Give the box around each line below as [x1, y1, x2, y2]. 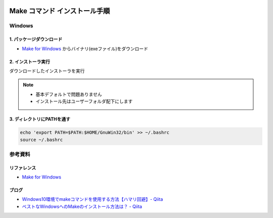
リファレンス [9, 165, 36, 171]
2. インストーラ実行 [9, 58, 51, 64]
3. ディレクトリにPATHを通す [9, 116, 71, 122]
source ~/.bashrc [20, 137, 63, 142]
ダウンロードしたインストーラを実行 [9, 67, 85, 74]
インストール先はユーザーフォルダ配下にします [35, 98, 133, 104]
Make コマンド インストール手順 [9, 7, 110, 15]
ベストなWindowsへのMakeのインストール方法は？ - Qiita [22, 203, 143, 209]
